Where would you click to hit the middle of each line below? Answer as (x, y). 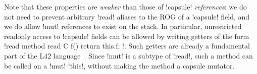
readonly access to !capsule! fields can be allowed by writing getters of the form (127, 36)
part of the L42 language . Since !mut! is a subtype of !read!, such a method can (128, 55)
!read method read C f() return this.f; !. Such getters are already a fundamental (127, 46)
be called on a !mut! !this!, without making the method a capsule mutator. (119, 65)
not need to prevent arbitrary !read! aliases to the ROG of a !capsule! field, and (127, 16)
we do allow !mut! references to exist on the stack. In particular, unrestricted (123, 26)
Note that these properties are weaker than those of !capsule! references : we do (125, 6)
